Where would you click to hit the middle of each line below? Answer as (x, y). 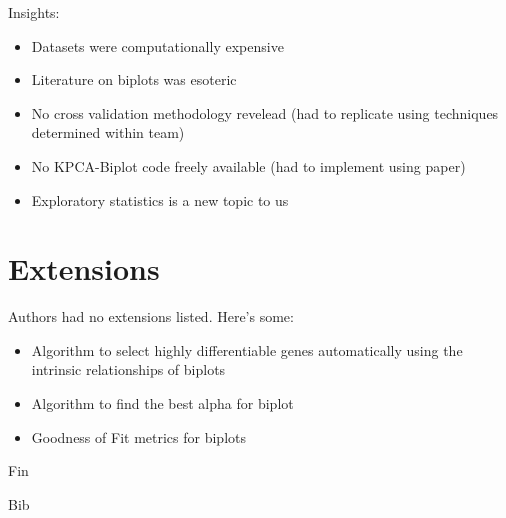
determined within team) (108, 132)
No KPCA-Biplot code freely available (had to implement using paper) (248, 165)
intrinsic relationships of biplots (128, 369)
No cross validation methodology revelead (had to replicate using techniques (265, 112)
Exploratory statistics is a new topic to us (160, 199)
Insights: (34, 12)
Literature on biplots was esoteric (134, 79)
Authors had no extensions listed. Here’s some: (151, 316)
